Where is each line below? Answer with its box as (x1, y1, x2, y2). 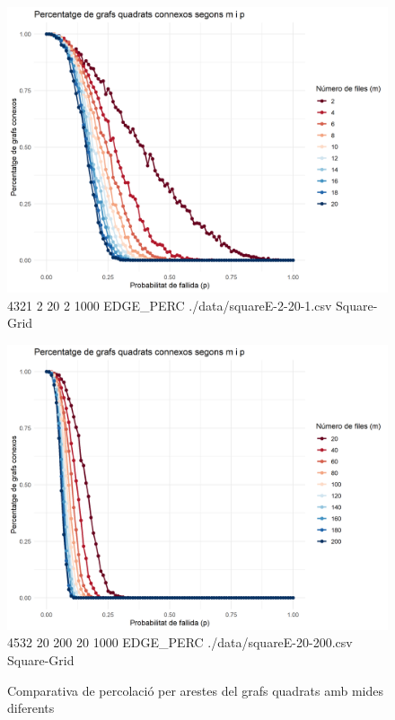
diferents (7, 698, 55, 717)
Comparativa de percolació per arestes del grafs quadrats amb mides (7, 680, 384, 699)
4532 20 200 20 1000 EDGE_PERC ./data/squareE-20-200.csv (7, 633, 353, 652)
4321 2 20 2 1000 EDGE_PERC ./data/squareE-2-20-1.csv (7, 295, 332, 314)
